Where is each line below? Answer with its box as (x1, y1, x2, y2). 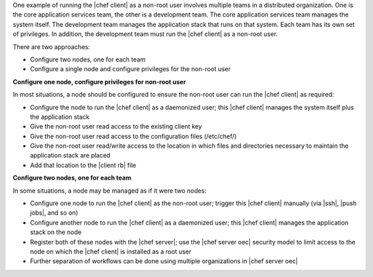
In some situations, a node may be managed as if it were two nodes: (12, 187, 207, 195)
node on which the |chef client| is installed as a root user (30, 247, 192, 256)
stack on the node (30, 228, 82, 236)
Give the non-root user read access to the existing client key (30, 122, 202, 131)
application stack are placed (30, 151, 111, 160)
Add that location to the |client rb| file (30, 161, 137, 169)
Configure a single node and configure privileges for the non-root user (30, 65, 231, 73)
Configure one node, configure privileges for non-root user (12, 77, 186, 86)
